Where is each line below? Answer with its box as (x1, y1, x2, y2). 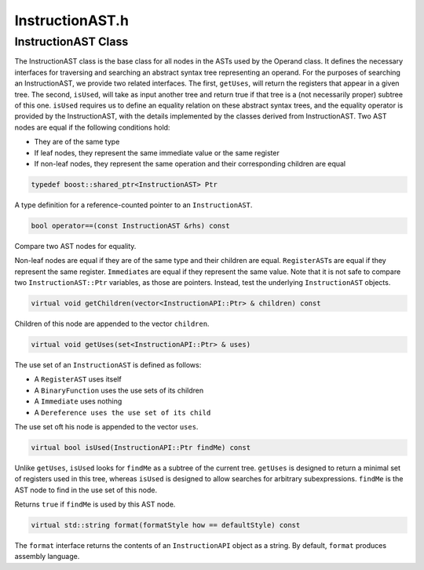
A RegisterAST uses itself (34, 375, 122, 384)
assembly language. (14, 552, 80, 561)
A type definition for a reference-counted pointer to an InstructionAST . (14, 200, 253, 210)
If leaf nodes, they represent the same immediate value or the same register (34, 148, 280, 157)
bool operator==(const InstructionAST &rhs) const (31, 221, 231, 230)
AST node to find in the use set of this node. (14, 485, 157, 495)
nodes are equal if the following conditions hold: (14, 122, 170, 132)
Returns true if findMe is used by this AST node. (14, 499, 176, 510)
